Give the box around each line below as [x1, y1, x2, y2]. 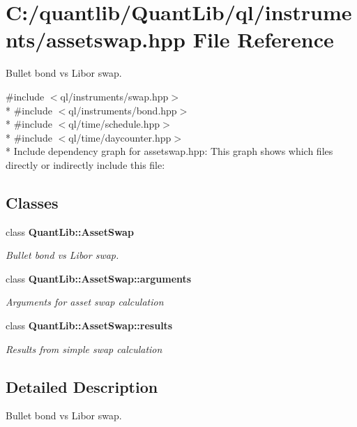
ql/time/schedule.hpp [68, 117, 160, 131]
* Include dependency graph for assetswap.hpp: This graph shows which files [6, 144, 333, 158]
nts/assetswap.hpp [6, 25, 185, 54]
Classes [6, 191, 59, 213]
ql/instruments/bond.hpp [68, 103, 177, 117]
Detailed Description [6, 375, 158, 397]
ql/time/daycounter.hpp [68, 130, 172, 144]
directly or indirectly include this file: [6, 157, 165, 172]
